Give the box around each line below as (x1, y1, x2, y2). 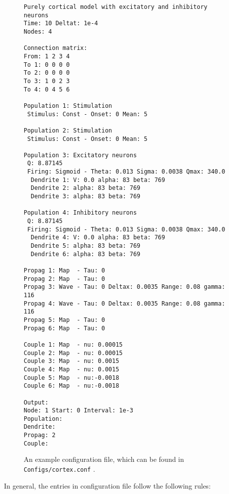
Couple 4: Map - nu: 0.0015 (24, 365, 119, 373)
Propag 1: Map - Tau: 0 (24, 267, 105, 274)
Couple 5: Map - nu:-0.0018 (24, 374, 119, 381)
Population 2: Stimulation (24, 127, 112, 134)
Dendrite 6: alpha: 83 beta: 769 (31, 250, 141, 258)
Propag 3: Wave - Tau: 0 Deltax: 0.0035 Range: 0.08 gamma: (24, 283, 226, 291)
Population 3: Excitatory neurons (24, 151, 137, 159)
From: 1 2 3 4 (24, 52, 70, 60)
